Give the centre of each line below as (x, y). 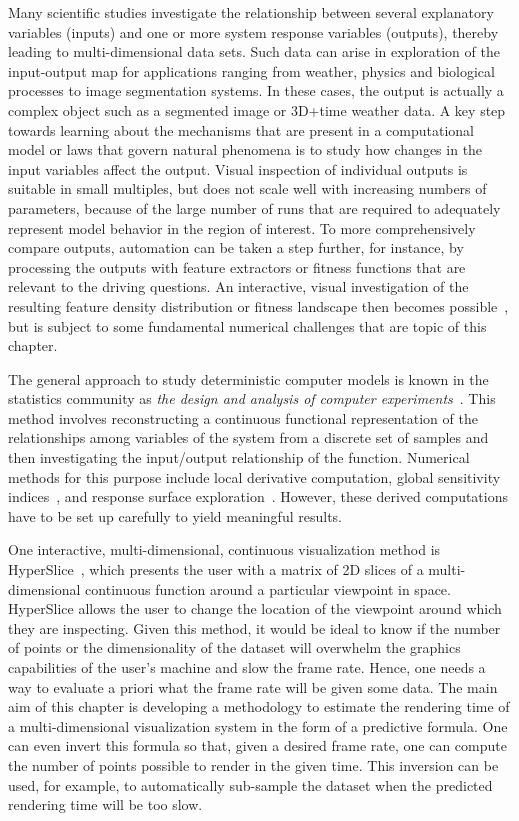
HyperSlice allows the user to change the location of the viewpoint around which (255, 608)
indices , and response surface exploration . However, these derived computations (258, 496)
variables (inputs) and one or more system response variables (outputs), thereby (253, 31)
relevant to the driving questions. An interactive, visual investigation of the (238, 286)
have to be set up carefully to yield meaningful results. (175, 515)
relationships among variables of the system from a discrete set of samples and (248, 437)
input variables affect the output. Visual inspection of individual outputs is (238, 168)
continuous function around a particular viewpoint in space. (268, 588)
